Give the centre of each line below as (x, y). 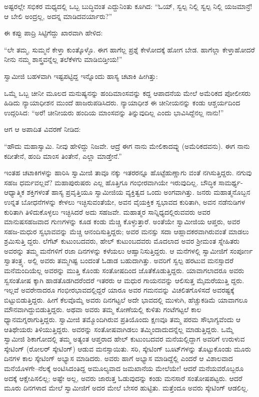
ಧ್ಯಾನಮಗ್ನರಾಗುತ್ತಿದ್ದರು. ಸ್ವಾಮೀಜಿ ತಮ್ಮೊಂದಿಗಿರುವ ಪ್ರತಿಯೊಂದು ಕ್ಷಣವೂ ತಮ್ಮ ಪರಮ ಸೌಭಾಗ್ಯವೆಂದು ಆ (122, 319)
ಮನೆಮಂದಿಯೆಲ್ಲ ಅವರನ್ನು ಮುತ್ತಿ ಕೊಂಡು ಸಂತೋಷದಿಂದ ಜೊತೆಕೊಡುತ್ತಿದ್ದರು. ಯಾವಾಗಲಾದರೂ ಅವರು (124, 270)
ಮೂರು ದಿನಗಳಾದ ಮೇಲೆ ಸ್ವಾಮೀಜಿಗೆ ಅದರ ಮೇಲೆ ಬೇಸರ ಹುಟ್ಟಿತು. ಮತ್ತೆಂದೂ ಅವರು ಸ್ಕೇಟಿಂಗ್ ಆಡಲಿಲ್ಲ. (126, 388)
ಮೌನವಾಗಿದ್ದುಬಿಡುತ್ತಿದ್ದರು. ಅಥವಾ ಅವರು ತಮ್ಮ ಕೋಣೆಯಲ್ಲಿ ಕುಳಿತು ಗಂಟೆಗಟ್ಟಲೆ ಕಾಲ (103, 309)
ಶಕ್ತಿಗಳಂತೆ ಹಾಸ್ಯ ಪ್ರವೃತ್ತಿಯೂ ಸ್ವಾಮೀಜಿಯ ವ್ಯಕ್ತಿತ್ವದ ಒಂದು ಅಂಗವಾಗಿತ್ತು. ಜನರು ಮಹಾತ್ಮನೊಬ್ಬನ (138, 192)
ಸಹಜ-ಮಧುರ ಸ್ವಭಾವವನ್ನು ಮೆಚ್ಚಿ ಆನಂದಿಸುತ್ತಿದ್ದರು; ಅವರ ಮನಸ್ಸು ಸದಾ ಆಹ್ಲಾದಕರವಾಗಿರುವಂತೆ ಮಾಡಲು (126, 231)
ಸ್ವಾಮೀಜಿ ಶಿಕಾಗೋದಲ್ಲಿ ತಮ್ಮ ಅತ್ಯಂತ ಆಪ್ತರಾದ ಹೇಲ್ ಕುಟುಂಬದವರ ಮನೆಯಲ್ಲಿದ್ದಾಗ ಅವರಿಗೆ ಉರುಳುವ (124, 339)
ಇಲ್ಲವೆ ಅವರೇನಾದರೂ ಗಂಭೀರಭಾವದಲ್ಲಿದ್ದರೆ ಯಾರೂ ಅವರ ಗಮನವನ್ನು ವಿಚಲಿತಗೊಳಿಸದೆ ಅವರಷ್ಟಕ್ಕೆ (119, 290)
